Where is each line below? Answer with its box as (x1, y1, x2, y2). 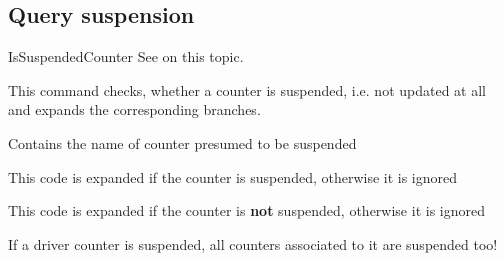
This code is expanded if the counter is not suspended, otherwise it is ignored (8, 200, 485, 221)
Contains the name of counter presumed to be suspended (8, 132, 357, 153)
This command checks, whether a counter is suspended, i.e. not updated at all (8, 79, 487, 100)
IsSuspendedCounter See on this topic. (8, 46, 244, 67)
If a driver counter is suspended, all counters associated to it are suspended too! (8, 233, 498, 254)
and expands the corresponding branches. (8, 99, 261, 120)
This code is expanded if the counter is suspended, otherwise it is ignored (8, 166, 458, 187)
